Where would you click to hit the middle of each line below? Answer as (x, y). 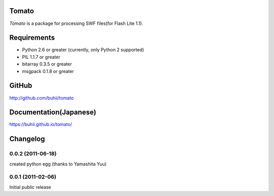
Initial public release (30, 187)
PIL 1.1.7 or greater (41, 57)
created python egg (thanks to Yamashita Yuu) (58, 164)
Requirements (32, 38)
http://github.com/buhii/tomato (42, 98)
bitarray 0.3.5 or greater (47, 64)
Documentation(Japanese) (53, 112)
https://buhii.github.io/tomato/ (41, 124)
